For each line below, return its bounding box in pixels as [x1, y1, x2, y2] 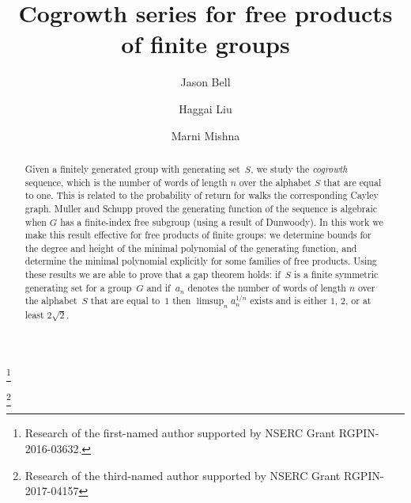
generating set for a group [25, 280, 132, 294]
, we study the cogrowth [251, 162, 348, 175]
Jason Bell [180, 74, 231, 90]
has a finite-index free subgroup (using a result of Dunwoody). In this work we [60, 215, 383, 228]
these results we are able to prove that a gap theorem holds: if [25, 268, 281, 281]
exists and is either [250, 294, 327, 307]
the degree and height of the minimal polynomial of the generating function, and [25, 241, 357, 254]
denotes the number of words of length [187, 280, 346, 294]
